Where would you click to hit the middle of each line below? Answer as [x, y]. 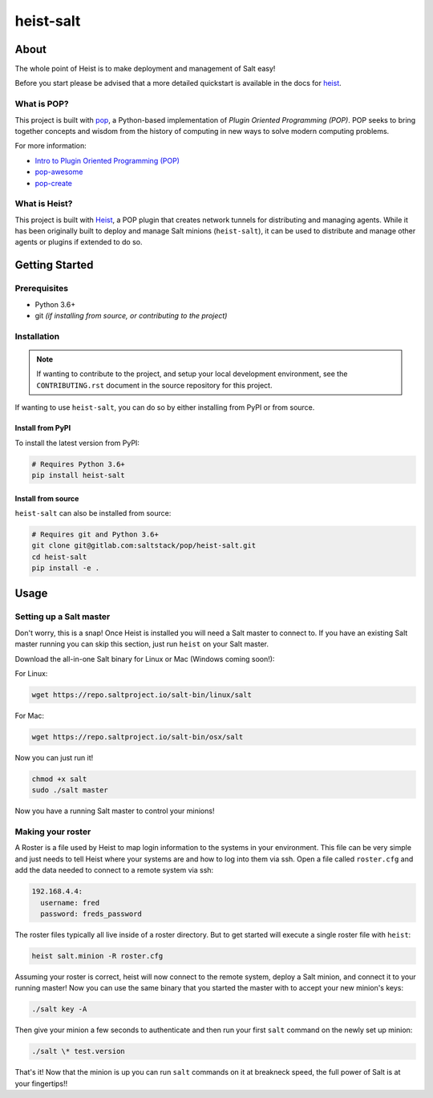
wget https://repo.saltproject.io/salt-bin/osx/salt [138, 737]
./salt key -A [59, 1009]
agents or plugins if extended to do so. [79, 242]
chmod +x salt [59, 779]
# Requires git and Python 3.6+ [95, 534]
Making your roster [53, 832]
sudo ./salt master [70, 790]
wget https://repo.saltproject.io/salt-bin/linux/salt [142, 695]
